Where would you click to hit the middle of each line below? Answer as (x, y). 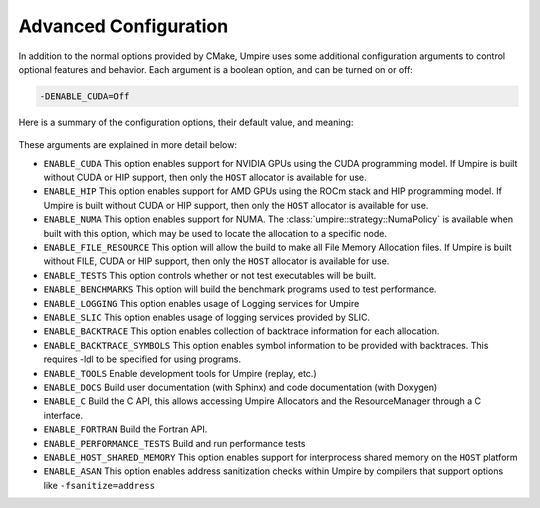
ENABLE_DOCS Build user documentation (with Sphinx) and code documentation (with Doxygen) (240, 387)
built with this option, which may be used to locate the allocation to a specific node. (215, 233)
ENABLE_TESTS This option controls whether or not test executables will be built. (210, 275)
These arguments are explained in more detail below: (127, 145)
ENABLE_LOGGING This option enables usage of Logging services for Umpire (201, 303)
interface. (63, 415)
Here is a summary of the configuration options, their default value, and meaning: (186, 122)
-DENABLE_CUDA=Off (84, 96)
